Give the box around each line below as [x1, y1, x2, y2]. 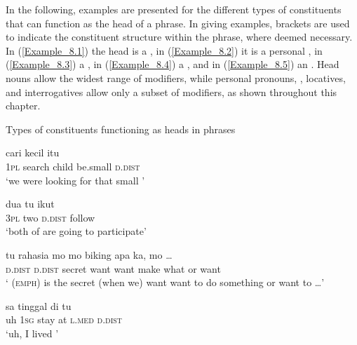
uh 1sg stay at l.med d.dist [6, 312, 123, 327]
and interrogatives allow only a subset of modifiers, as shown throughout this [6, 84, 337, 99]
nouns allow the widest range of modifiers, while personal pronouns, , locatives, [6, 70, 346, 85]
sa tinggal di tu [6, 298, 72, 313]
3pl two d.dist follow [6, 210, 95, 224]
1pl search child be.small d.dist [6, 158, 140, 173]
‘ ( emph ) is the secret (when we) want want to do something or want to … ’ [6, 275, 325, 290]
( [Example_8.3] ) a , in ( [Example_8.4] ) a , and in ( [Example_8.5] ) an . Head [6, 57, 339, 72]
